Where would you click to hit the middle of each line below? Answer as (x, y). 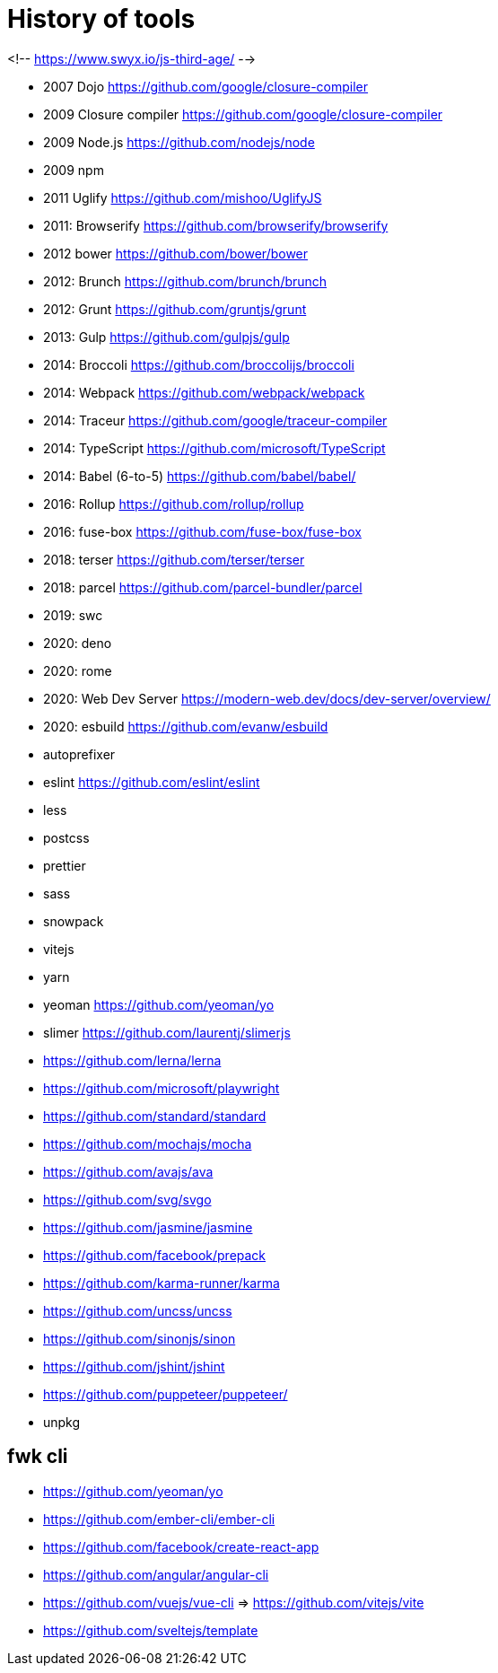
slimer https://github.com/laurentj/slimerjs (167, 1032)
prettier (65, 865)
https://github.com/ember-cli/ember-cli (159, 1519)
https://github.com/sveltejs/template (151, 1630)
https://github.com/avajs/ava (128, 1171)
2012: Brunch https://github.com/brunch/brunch (185, 281)
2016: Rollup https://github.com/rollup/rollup (174, 504)
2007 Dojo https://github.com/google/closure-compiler (206, 86)
